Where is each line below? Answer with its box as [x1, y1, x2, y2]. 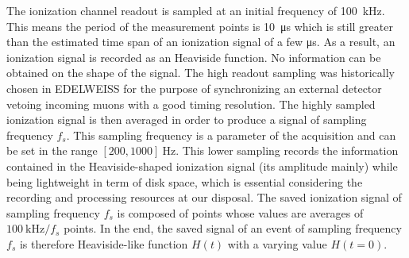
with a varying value [227, 235, 327, 252]
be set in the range [6, 142, 98, 159]
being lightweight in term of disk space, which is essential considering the [6, 173, 363, 190]
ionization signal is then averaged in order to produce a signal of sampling [6, 111, 367, 128]
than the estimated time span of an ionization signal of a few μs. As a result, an [6, 33, 395, 50]
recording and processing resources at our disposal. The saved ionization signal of [6, 189, 402, 206]
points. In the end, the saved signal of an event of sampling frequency [64, 220, 402, 237]
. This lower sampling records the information [176, 142, 399, 159]
